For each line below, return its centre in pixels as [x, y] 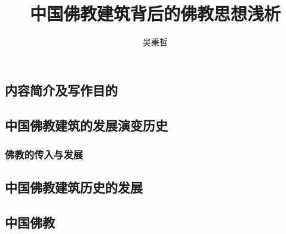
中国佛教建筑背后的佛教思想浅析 [155, 13]
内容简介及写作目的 [61, 90]
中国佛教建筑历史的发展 [74, 187]
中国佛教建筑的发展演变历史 [86, 125]
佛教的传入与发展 [44, 154]
